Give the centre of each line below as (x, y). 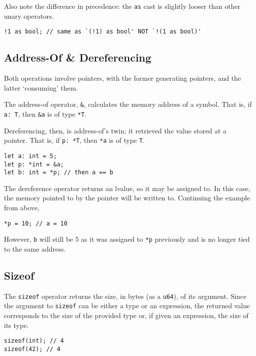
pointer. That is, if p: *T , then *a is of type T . (74, 140)
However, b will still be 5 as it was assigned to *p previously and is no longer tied (127, 239)
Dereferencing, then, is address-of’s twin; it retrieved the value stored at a (115, 130)
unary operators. (29, 16)
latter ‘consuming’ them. (41, 87)
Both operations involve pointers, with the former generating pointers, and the (123, 78)
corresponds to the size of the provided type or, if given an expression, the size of (126, 315)
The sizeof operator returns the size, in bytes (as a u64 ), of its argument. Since (125, 296)
